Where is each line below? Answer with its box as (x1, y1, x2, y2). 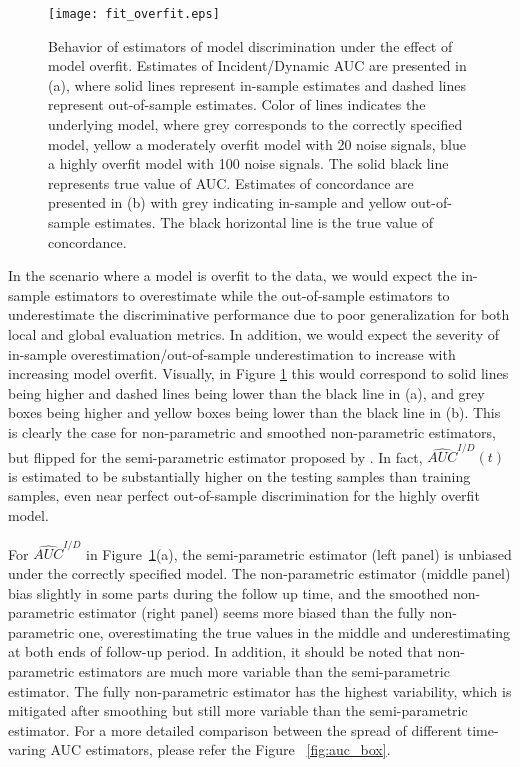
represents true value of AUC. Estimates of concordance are (48, 172, 414, 193)
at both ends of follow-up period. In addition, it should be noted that (8, 641, 433, 662)
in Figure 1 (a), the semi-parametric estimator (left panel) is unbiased (86, 543, 512, 564)
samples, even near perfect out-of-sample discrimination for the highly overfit (8, 485, 480, 506)
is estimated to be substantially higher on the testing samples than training (8, 465, 471, 486)
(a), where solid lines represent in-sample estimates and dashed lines (48, 74, 466, 95)
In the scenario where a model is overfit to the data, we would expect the (8, 265, 457, 286)
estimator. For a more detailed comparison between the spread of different (8, 719, 463, 740)
